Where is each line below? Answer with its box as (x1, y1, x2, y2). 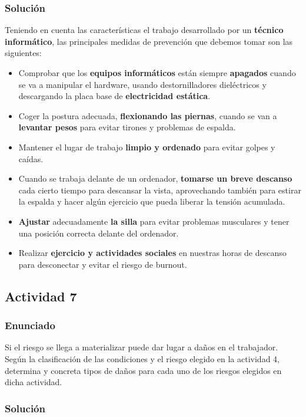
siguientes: (5, 47, 42, 59)
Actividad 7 (5, 287, 77, 305)
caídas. (18, 152, 44, 165)
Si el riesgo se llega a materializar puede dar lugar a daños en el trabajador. (5, 341, 278, 353)
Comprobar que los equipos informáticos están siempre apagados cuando (18, 67, 296, 78)
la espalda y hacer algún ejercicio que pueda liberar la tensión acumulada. (18, 195, 285, 208)
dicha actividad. (5, 376, 62, 388)
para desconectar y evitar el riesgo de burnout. (18, 258, 187, 270)
